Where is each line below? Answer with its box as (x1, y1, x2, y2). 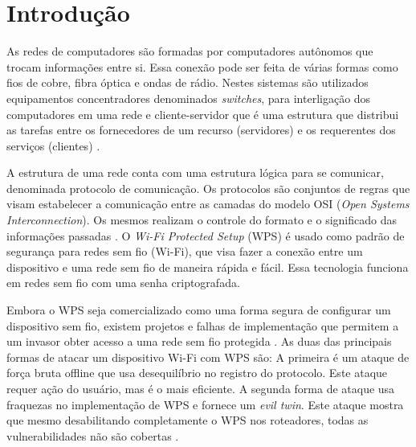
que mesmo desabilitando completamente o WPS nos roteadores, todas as (6, 412, 369, 429)
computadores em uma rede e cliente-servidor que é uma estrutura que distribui (6, 105, 399, 122)
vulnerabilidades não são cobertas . (6, 427, 179, 444)
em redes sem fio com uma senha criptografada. (6, 274, 240, 291)
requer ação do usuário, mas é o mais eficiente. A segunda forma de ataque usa (6, 380, 395, 396)
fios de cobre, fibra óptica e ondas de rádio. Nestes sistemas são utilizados (6, 74, 369, 91)
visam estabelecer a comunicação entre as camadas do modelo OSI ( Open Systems (6, 195, 410, 212)
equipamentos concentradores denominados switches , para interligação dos (6, 89, 371, 106)
